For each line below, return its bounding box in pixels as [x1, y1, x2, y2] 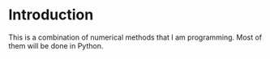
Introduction [8, 6, 94, 24]
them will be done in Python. [8, 40, 104, 50]
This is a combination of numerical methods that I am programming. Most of [8, 32, 263, 42]
